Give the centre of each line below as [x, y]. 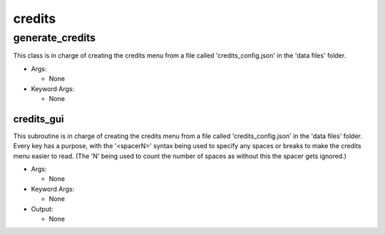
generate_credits [55, 38]
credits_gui [38, 119]
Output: [42, 209]
